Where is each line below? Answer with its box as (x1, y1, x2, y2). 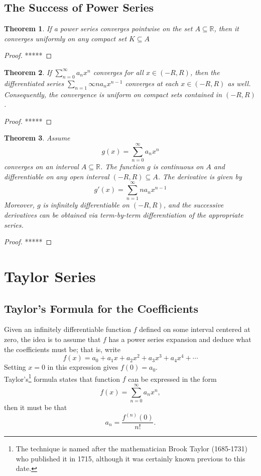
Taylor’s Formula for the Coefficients (4, 300, 199, 316)
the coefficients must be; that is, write (4, 344, 121, 354)
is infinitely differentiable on (43, 199, 129, 210)
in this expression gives (47, 362, 118, 372)
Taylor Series (4, 265, 96, 286)
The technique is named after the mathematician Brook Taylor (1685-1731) (16, 443, 247, 454)
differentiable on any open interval (4, 171, 109, 181)
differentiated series (4, 78, 64, 88)
